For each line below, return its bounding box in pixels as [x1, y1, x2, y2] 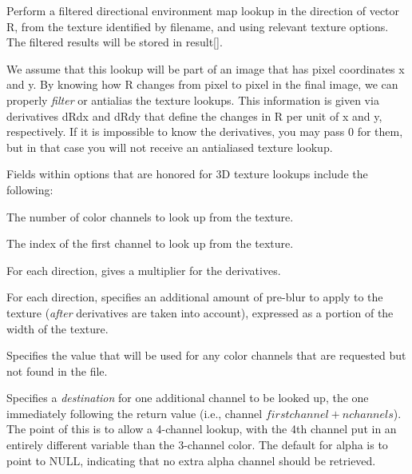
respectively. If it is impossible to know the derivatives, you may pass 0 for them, [6, 123, 403, 140]
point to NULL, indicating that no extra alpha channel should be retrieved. [6, 452, 376, 468]
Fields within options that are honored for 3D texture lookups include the [6, 165, 368, 182]
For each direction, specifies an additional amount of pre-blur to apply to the [6, 289, 383, 305]
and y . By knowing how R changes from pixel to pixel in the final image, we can [6, 76, 398, 93]
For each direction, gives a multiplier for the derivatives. [6, 261, 281, 278]
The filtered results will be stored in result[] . [6, 34, 223, 50]
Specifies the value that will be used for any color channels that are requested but [6, 347, 406, 364]
